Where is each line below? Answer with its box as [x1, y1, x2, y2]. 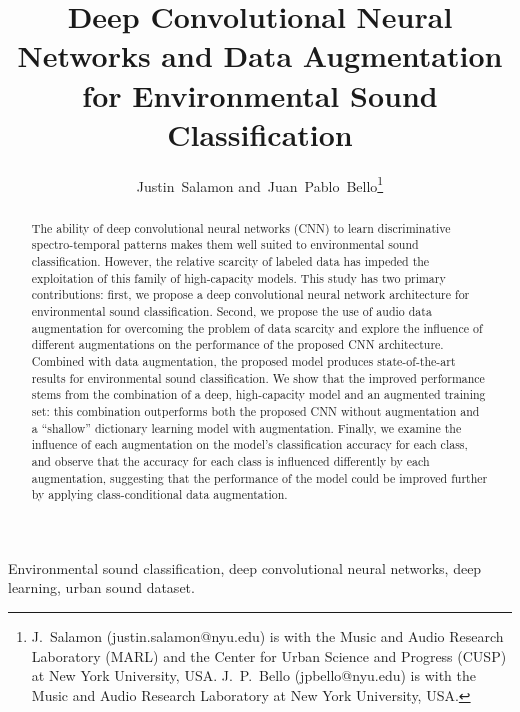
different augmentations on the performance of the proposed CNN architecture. [31, 336, 444, 353]
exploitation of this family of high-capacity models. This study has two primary [31, 269, 446, 286]
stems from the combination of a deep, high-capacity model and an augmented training [31, 386, 486, 403]
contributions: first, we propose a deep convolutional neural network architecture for [31, 286, 470, 303]
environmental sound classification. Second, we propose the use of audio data [31, 303, 432, 320]
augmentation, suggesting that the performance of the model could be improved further [31, 469, 488, 486]
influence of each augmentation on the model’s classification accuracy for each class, [31, 436, 468, 453]
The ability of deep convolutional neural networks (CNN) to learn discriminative [31, 219, 451, 236]
